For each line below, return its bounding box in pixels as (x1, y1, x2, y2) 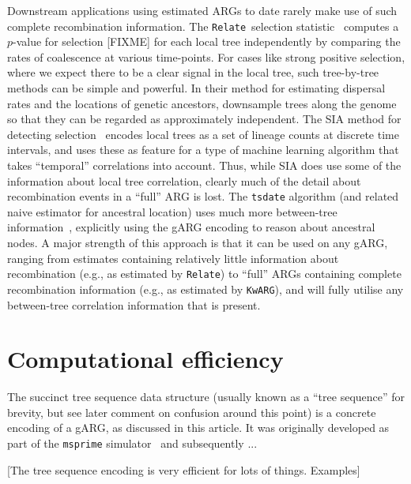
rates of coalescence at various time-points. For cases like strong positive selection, (7, 48, 405, 65)
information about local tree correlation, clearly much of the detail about (7, 172, 361, 189)
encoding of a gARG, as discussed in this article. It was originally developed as (7, 419, 390, 436)
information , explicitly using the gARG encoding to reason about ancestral (7, 219, 375, 235)
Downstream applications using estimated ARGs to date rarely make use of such (7, 2, 398, 18)
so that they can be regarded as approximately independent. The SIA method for (7, 111, 402, 127)
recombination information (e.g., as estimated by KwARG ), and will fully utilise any (7, 280, 404, 297)
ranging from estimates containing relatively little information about (7, 250, 339, 266)
